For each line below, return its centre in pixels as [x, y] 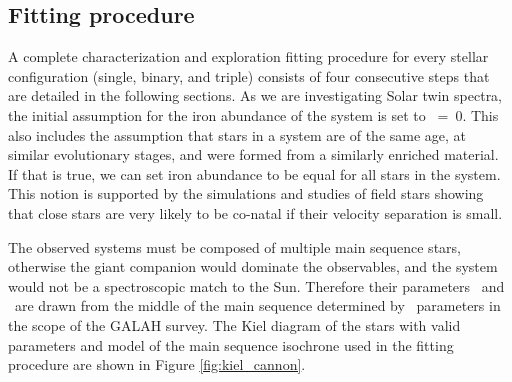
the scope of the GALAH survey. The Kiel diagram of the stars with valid [234, 324]
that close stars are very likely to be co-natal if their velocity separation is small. [255, 212]
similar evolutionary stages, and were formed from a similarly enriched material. [253, 154]
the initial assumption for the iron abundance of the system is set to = [228, 114]
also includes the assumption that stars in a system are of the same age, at [237, 134]
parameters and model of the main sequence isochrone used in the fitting [231, 344]
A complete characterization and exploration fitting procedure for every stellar [248, 56]
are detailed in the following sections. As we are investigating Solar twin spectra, [255, 95]
